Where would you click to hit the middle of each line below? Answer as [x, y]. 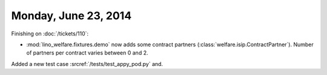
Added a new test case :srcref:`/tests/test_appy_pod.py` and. [87, 64]
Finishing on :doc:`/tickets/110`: [50, 34]
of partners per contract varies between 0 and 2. [87, 53]
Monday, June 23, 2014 [71, 16]
